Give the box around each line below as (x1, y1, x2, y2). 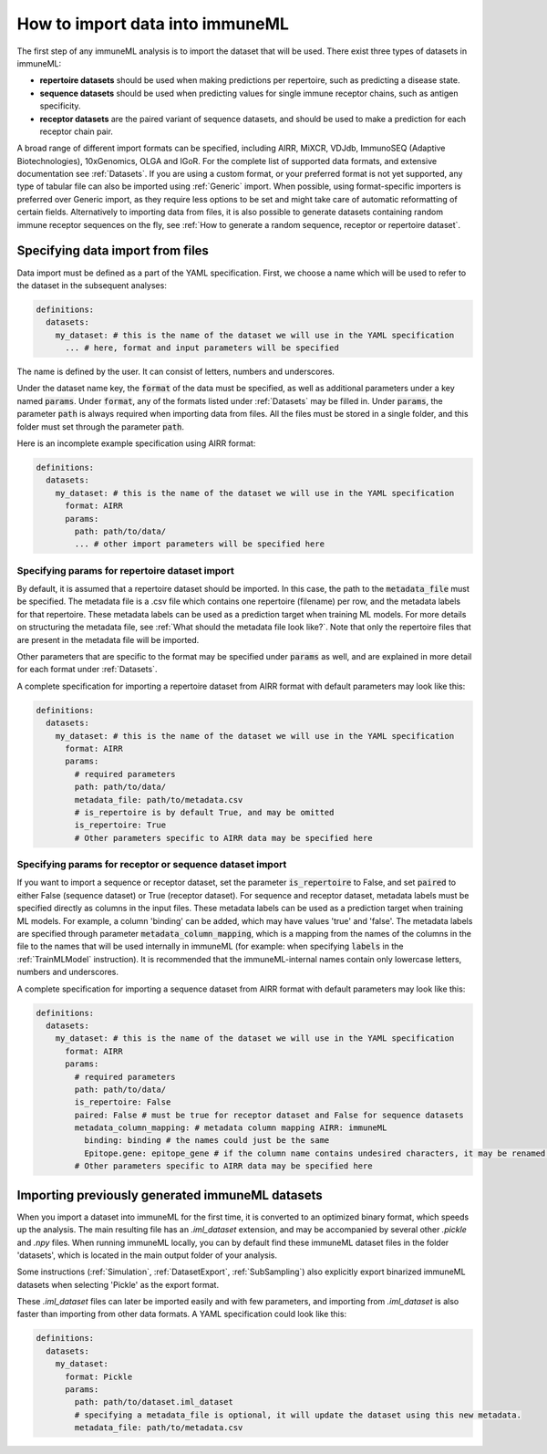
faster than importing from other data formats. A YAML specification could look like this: (16, 1309, 346, 1320)
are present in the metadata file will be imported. (16, 634, 200, 645)
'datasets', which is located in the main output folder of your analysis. (16, 1250, 278, 1261)
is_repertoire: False (74, 1097, 171, 1107)
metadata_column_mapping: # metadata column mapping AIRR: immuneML (74, 1123, 387, 1133)
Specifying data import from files (16, 243, 210, 259)
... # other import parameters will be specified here (74, 539, 325, 549)
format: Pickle (65, 1371, 133, 1382)
